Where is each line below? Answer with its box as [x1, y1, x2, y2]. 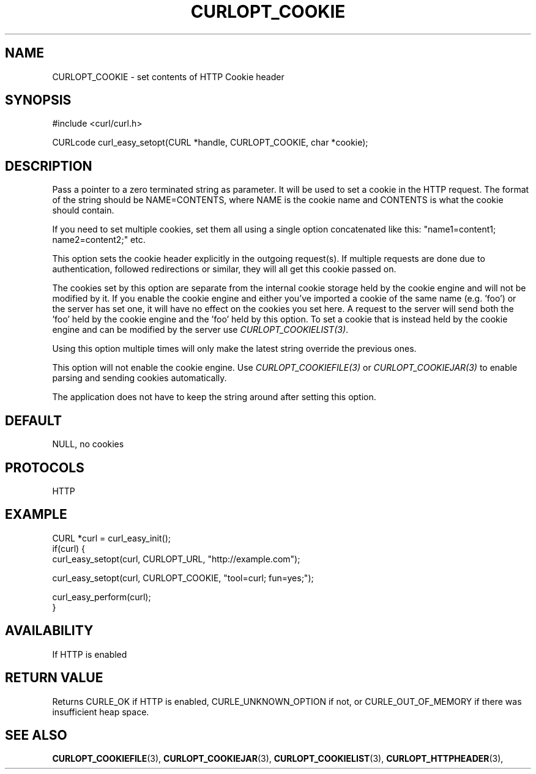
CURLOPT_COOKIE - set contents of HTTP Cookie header [52, 71, 285, 82]
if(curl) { [52, 543, 86, 554]
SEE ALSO [5, 727, 67, 743]
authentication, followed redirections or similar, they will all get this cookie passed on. [52, 264, 396, 275]
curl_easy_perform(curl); [52, 591, 151, 602]
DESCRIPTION [5, 158, 92, 174]
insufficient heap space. [52, 706, 149, 717]
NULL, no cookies [52, 439, 124, 450]
